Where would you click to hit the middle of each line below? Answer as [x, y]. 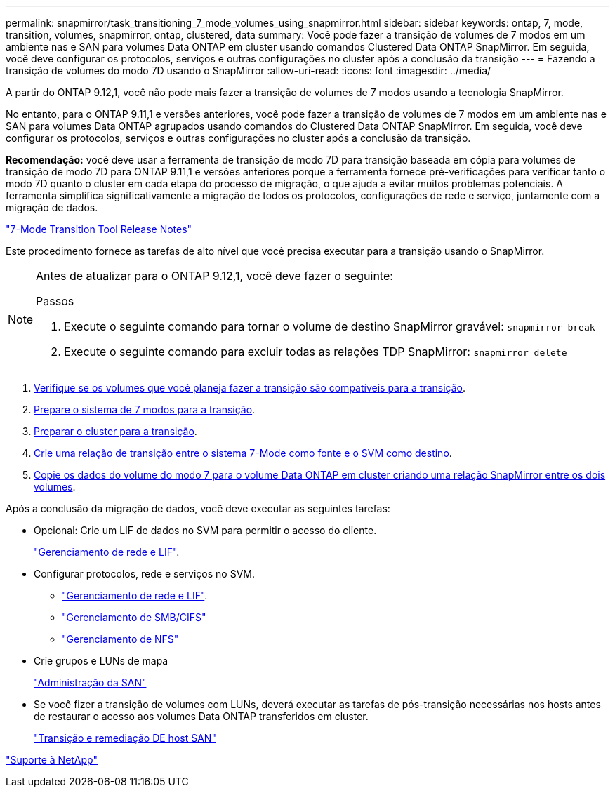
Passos [55, 301]
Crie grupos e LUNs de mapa [101, 661]
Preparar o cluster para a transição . [115, 431]
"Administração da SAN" [90, 682]
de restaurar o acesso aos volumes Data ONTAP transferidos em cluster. [201, 716]
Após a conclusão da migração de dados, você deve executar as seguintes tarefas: [198, 508]
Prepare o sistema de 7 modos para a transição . [145, 409]
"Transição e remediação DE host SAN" [125, 738]
